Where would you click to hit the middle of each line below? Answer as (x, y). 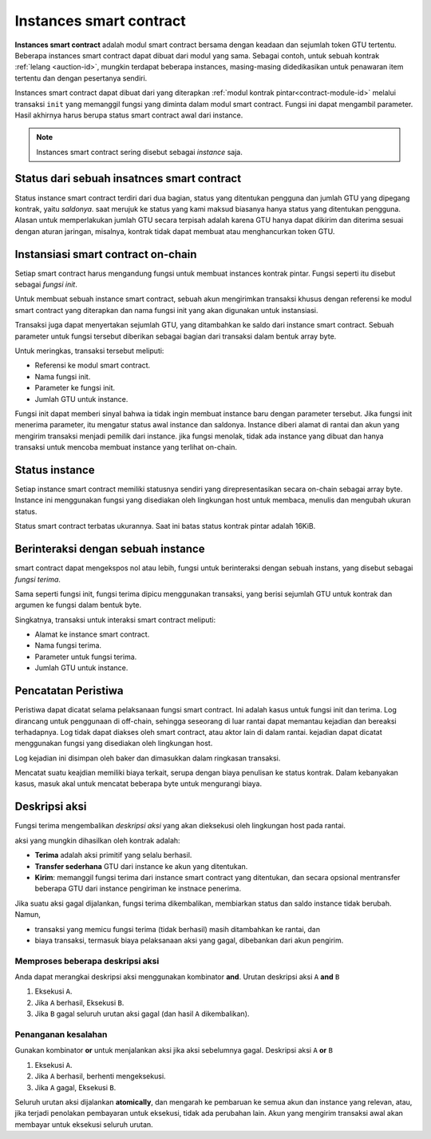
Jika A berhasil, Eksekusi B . (79, 1002)
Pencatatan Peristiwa (69, 691)
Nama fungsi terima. (68, 645)
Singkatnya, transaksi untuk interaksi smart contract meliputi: (115, 620)
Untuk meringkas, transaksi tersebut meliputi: (89, 351)
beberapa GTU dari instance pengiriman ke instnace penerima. (138, 889)
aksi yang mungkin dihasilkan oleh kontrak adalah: (97, 840)
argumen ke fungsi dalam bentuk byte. (78, 605)
